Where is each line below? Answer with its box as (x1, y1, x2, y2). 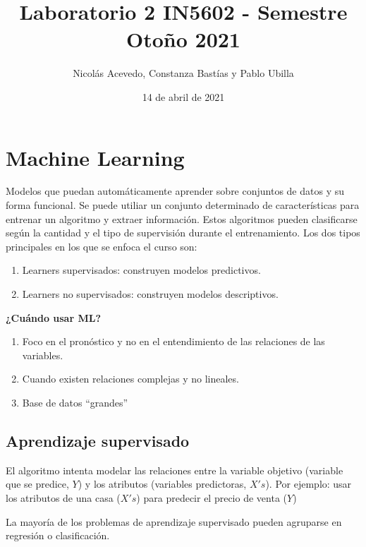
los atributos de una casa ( (6, 490, 121, 505)
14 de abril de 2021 (142, 89, 225, 104)
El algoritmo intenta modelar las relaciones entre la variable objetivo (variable (6, 462, 343, 477)
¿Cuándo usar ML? (6, 310, 102, 325)
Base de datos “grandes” (22, 395, 128, 409)
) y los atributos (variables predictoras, (78, 476, 247, 491)
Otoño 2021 (126, 25, 240, 54)
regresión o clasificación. (6, 528, 110, 543)
